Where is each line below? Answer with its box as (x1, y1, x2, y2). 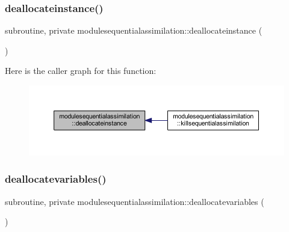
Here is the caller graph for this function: (5, 64, 157, 77)
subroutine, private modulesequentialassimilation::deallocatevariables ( (5, 195, 264, 207)
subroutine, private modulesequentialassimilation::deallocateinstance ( (5, 24, 263, 37)
